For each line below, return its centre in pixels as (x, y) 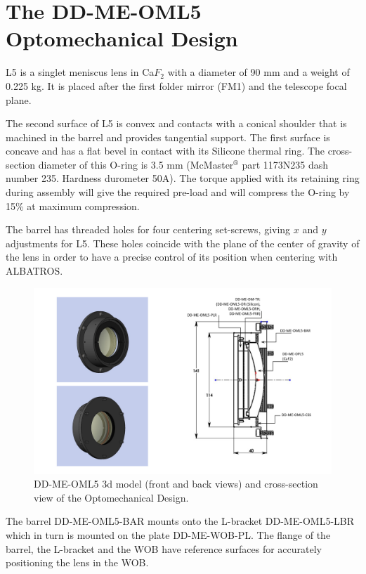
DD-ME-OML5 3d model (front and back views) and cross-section (176, 484)
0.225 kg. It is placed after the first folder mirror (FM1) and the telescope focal (176, 85)
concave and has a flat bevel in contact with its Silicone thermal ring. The (165, 151)
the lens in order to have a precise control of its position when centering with (172, 257)
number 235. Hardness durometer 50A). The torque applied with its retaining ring (183, 178)
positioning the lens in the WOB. (77, 562)
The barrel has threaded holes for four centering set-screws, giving (148, 229)
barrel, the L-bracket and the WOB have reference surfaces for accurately (164, 548)
